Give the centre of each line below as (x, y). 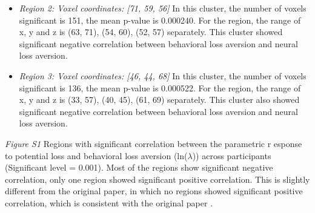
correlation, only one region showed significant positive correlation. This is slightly (157, 179)
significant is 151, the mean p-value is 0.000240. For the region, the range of (160, 20)
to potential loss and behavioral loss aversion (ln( (96, 155)
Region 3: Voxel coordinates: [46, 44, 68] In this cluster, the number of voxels (163, 75)
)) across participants (232, 155)
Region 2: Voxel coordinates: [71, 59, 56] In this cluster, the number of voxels (163, 8)
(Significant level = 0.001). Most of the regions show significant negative (139, 167)
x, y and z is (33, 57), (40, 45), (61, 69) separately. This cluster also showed (159, 100)
